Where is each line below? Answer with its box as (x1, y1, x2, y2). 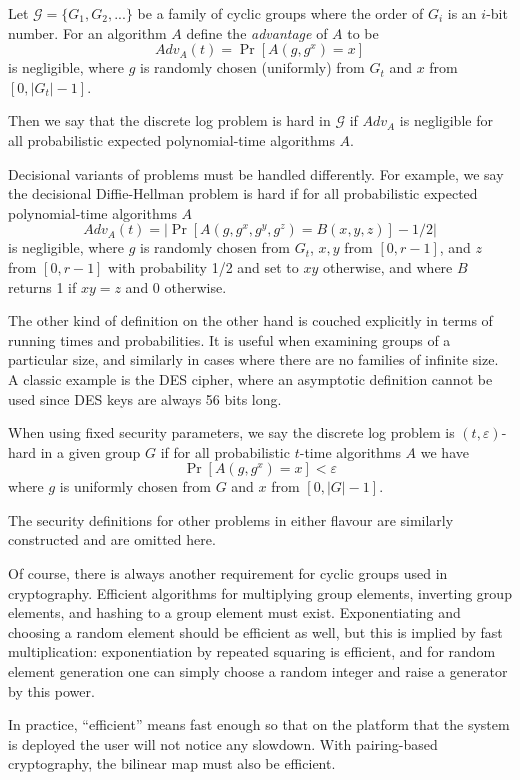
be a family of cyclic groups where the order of (137, 3, 424, 23)
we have (420, 441, 469, 462)
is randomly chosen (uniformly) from (140, 57, 365, 78)
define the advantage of (186, 22, 328, 43)
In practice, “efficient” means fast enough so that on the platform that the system (8, 714, 510, 735)
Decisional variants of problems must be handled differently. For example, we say (8, 163, 504, 184)
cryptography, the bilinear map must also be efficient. (8, 753, 336, 774)
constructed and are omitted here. (8, 529, 216, 550)
